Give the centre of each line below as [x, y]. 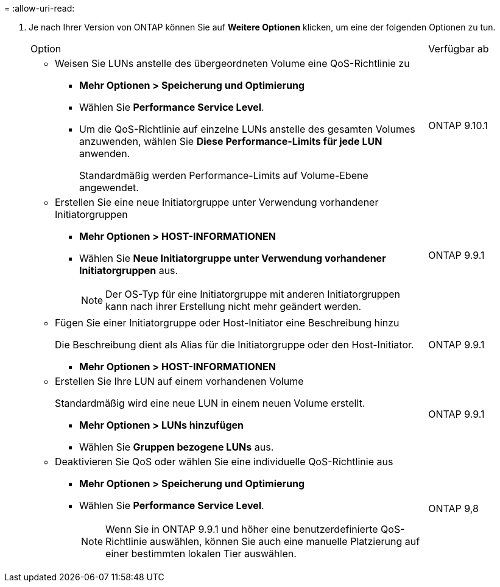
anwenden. [105, 153]
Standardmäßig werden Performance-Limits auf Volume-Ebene [224, 175]
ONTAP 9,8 [453, 508]
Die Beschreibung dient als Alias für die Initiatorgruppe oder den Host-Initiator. [234, 345]
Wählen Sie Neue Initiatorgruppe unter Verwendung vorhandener [233, 258]
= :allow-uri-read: [40, 8]
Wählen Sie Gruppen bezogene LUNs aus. [177, 447]
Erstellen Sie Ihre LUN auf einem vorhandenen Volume [179, 381]
